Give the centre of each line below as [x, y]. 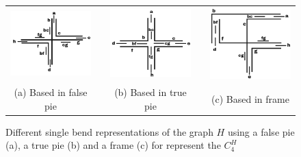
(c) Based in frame [250, 98]
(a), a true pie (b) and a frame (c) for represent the [113, 145]
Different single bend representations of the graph [109, 131]
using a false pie [261, 131]
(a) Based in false [51, 92]
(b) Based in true [150, 92]
